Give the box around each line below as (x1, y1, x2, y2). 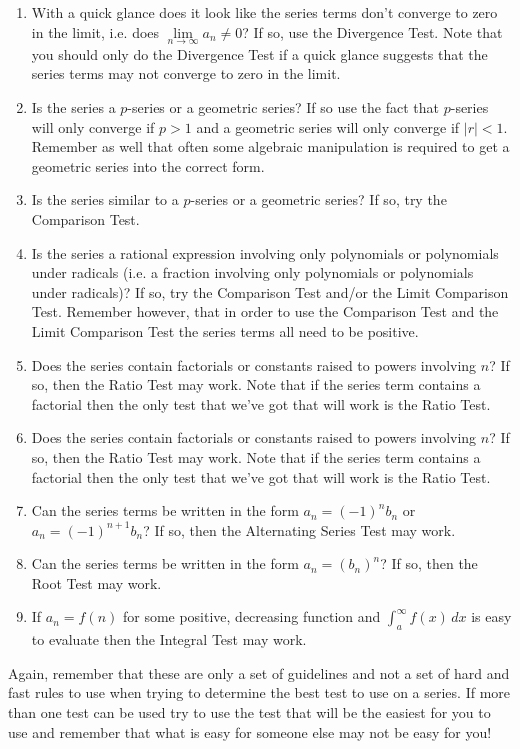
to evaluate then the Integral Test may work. (31, 629, 307, 650)
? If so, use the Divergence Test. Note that (242, 21, 503, 42)
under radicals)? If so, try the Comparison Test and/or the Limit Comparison (31, 281, 509, 302)
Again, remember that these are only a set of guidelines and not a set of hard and (8, 662, 510, 683)
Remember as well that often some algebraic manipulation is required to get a (31, 136, 510, 157)
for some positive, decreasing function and (122, 606, 381, 627)
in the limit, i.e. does (31, 21, 160, 42)
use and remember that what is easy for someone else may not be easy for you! (8, 721, 492, 742)
